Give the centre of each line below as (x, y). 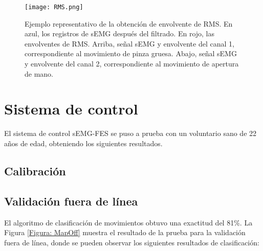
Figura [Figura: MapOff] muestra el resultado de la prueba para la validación (125, 232)
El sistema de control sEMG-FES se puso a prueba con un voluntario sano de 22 (130, 133)
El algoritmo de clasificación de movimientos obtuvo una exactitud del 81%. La (128, 222)
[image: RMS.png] (54, 7)
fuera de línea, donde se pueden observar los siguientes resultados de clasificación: (132, 242)
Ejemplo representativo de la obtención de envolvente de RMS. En (129, 23)
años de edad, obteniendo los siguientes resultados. (83, 143)
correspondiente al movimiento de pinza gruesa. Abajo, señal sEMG (131, 53)
